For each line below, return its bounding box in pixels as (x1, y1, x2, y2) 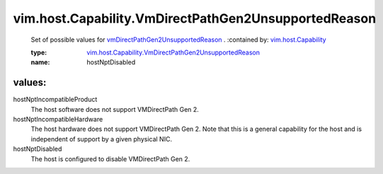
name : (30, 58, 50, 66)
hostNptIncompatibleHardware (13, 115, 103, 124)
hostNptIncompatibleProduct (13, 95, 98, 104)
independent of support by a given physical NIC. (30, 134, 173, 143)
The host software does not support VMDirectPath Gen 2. (30, 105, 200, 113)
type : (30, 48, 47, 57)
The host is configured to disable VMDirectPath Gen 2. (30, 154, 190, 163)
